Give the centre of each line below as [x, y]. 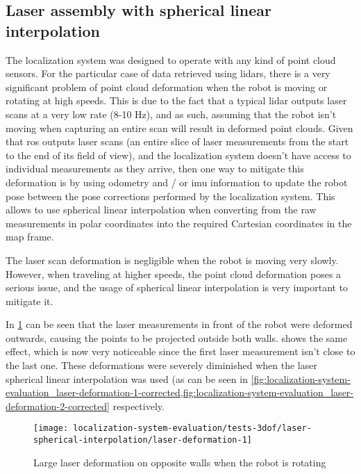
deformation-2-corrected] [58, 406]
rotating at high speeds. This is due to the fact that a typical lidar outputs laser [176, 100]
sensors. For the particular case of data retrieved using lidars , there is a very [168, 73]
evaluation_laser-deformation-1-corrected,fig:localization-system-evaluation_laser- [180, 392]
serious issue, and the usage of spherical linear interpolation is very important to [177, 287]
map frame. [30, 237]
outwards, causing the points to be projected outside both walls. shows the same [177, 337]
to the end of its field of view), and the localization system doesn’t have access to [178, 155]
